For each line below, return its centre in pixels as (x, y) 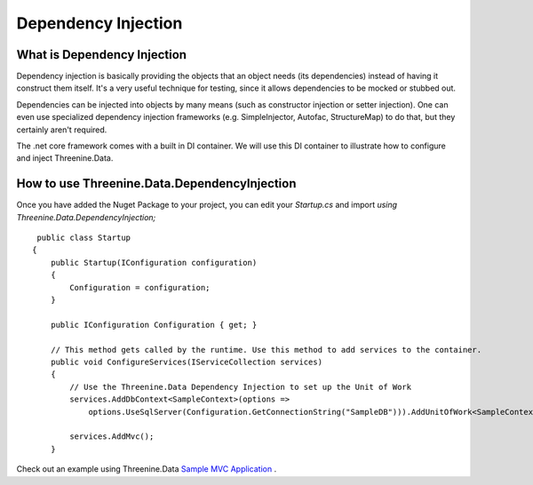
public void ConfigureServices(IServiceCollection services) (187, 362)
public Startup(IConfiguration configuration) (154, 262)
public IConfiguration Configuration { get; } (154, 325)
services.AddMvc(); (112, 437)
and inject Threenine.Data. (65, 158)
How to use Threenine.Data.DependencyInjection (156, 183)
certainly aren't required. (62, 130)
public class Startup (84, 238)
